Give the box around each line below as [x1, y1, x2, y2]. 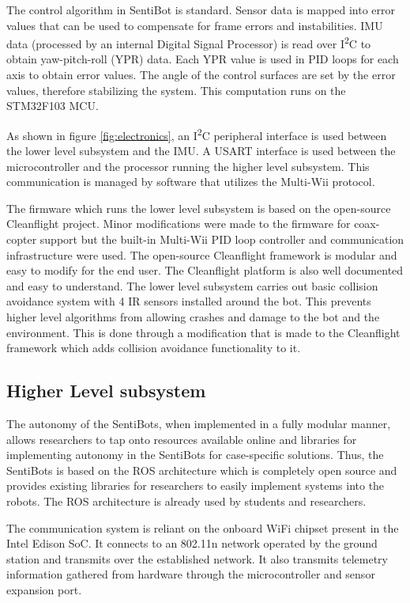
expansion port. [6, 581, 82, 597]
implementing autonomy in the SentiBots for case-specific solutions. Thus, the [6, 446, 384, 463]
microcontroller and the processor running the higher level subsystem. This [6, 157, 370, 174]
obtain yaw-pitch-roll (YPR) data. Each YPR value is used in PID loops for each [6, 51, 399, 67]
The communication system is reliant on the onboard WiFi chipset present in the [6, 519, 399, 536]
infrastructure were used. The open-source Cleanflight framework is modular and [6, 246, 397, 263]
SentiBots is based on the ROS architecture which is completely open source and [6, 461, 397, 478]
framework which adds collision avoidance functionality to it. [6, 339, 301, 356]
